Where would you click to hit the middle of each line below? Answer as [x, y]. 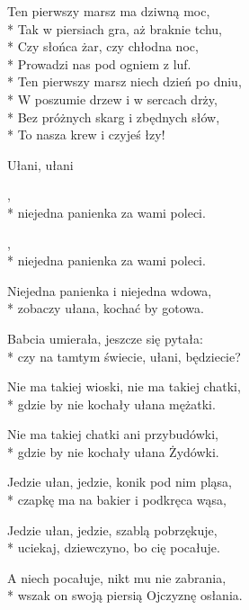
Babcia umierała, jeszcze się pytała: [105, 338]
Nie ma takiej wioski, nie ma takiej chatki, [124, 386]
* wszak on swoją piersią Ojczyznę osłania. [125, 595]
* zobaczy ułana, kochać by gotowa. [106, 308]
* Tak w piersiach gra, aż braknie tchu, [115, 28]
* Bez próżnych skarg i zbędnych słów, [114, 117]
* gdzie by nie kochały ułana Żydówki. [113, 451]
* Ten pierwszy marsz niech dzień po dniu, [124, 81]
